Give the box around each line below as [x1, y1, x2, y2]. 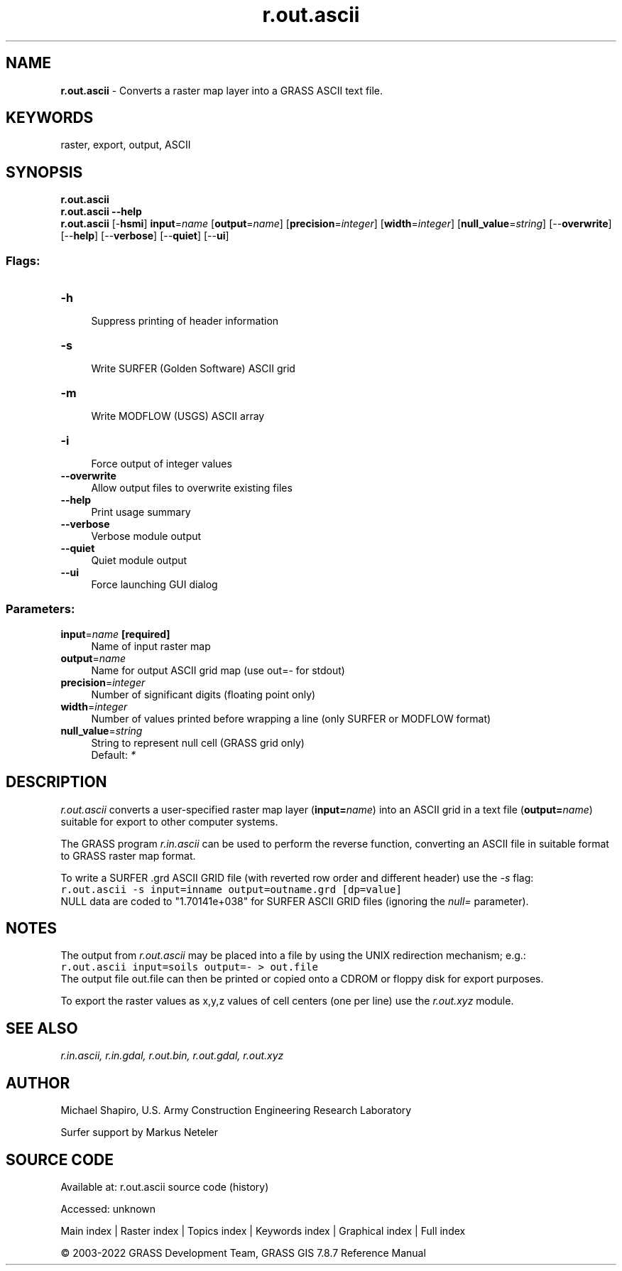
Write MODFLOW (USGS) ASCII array [91, 410, 265, 423]
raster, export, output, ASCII [60, 139, 191, 151]
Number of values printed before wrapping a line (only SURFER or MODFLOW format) [91, 712, 491, 725]
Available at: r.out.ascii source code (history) [60, 1181, 269, 1193]
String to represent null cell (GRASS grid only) [91, 736, 305, 749]
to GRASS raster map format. [60, 849, 196, 862]
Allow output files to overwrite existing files [91, 482, 293, 494]
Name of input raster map [91, 639, 211, 652]
